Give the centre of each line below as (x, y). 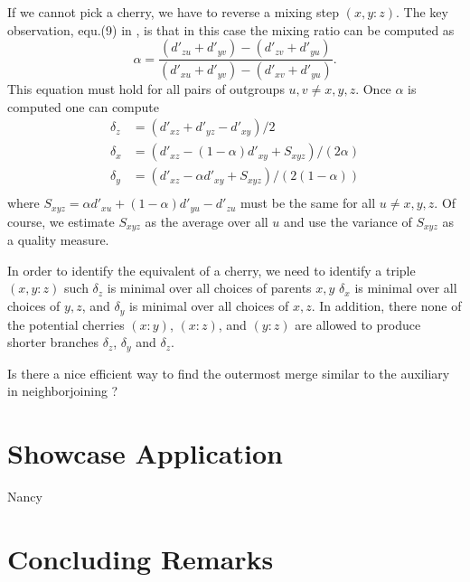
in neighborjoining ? (63, 391)
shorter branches (53, 342)
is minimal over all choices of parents (209, 288)
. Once (373, 89)
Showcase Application (145, 452)
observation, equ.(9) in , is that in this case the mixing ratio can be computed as (231, 29)
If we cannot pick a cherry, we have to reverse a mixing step (173, 12)
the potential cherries (66, 324)
